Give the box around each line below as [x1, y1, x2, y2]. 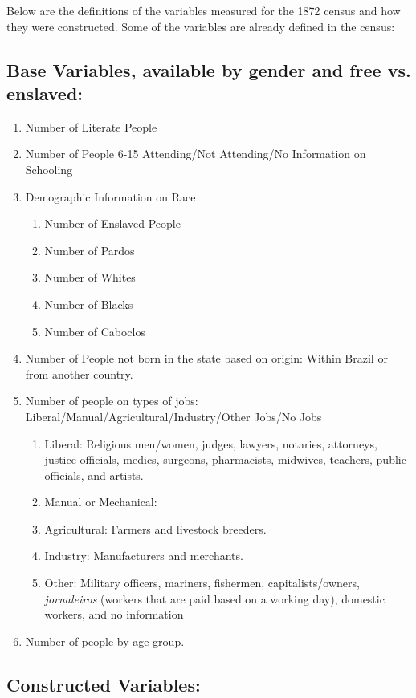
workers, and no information [44, 606, 184, 623]
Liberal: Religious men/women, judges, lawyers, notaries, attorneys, [44, 435, 377, 452]
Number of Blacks [44, 295, 133, 312]
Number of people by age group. [25, 632, 185, 649]
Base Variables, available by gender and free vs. [6, 57, 411, 82]
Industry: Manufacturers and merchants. [44, 547, 243, 564]
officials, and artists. [44, 466, 144, 483]
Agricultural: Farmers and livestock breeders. [44, 520, 267, 537]
